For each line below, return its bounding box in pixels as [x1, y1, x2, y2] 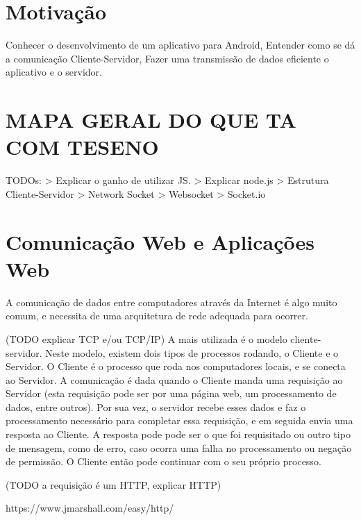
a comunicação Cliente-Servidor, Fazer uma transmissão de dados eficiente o [6, 51, 329, 65]
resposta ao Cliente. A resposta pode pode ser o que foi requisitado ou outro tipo [6, 427, 351, 442]
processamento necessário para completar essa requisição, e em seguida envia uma [6, 413, 353, 428]
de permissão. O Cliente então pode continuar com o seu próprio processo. [6, 454, 321, 469]
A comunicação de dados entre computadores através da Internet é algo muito [6, 294, 337, 309]
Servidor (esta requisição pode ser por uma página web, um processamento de [6, 386, 337, 401]
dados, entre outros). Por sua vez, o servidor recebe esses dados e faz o [6, 399, 306, 414]
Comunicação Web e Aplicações [6, 227, 315, 255]
